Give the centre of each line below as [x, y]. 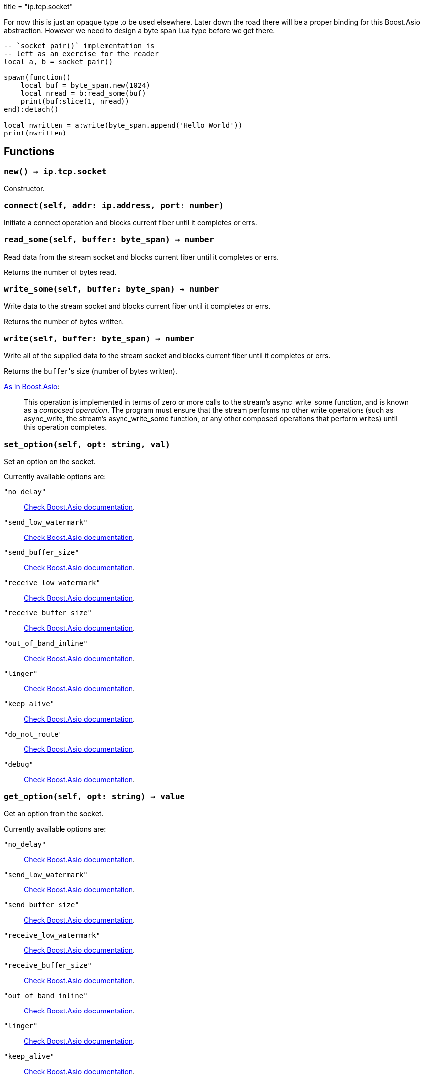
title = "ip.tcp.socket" [39, 7]
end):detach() [31, 109]
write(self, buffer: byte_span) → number [99, 338]
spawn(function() [37, 77]
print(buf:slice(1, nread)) [75, 101]
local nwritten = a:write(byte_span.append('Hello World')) [123, 125]
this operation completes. [65, 427]
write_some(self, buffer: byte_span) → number [112, 289]
